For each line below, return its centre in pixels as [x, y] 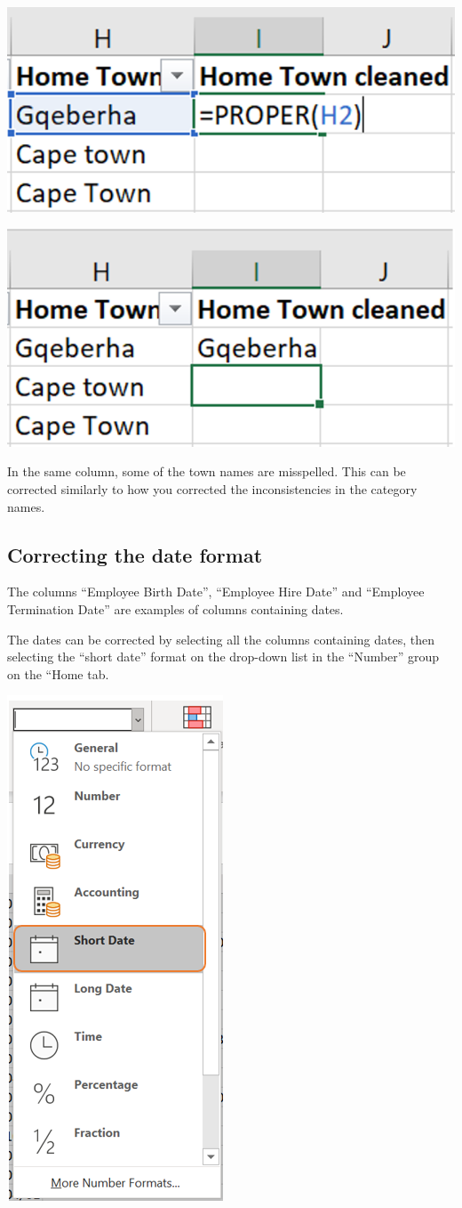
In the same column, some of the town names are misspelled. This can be [207, 471]
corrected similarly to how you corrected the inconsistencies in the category [212, 488]
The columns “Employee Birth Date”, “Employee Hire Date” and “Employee [216, 592]
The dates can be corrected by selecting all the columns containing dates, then [221, 639]
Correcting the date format [135, 554]
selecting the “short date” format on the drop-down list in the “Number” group [223, 657]
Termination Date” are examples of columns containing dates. [175, 608]
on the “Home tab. [58, 673]
